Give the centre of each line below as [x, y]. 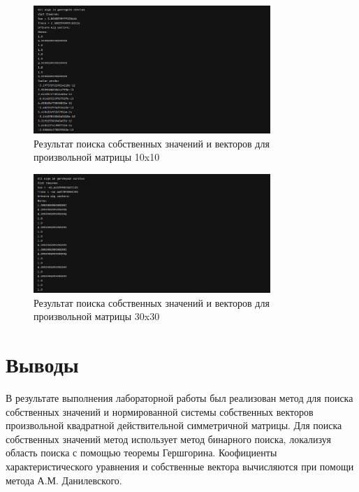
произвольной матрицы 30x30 [97, 316]
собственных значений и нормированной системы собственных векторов [160, 411]
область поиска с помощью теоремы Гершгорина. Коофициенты [141, 453]
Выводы [42, 364]
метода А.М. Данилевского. [64, 480]
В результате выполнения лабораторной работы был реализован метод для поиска [179, 398]
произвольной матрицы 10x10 [97, 157]
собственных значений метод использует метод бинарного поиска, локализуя [168, 439]
